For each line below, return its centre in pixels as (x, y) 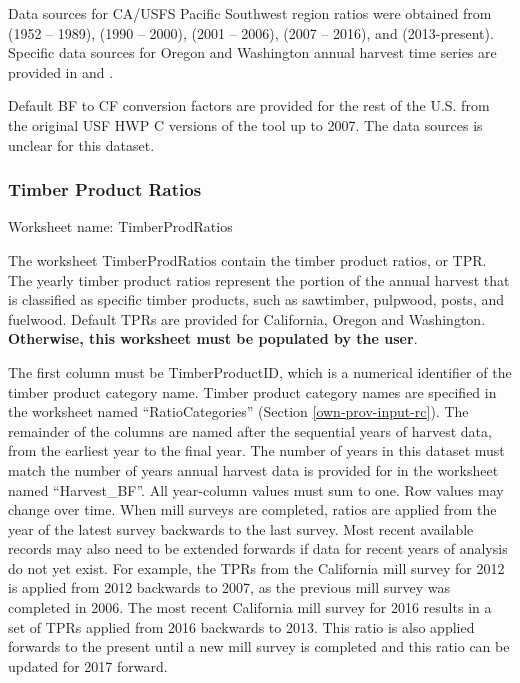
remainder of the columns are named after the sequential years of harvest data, (250, 430)
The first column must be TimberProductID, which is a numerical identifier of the (260, 371)
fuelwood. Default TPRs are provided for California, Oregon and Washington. (247, 318)
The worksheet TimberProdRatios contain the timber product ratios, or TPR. (247, 259)
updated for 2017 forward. (88, 665)
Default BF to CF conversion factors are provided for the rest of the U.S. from (249, 105)
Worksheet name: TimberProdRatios (120, 226)
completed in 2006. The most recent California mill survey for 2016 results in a (250, 607)
